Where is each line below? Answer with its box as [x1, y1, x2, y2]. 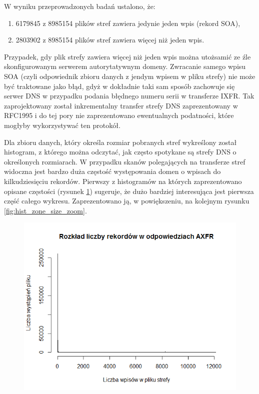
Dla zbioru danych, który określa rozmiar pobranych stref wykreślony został [4, 136, 237, 147]
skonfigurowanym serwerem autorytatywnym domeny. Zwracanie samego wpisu [4, 61, 246, 71]
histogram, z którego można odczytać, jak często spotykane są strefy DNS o [4, 146, 236, 157]
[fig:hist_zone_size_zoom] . [4, 205, 87, 215]
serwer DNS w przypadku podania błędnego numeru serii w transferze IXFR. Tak [4, 90, 254, 101]
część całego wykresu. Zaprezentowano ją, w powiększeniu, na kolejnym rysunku [4, 195, 249, 206]
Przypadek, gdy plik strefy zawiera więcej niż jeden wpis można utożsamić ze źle [4, 51, 251, 61]
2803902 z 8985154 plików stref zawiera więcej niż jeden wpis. [15, 34, 204, 45]
